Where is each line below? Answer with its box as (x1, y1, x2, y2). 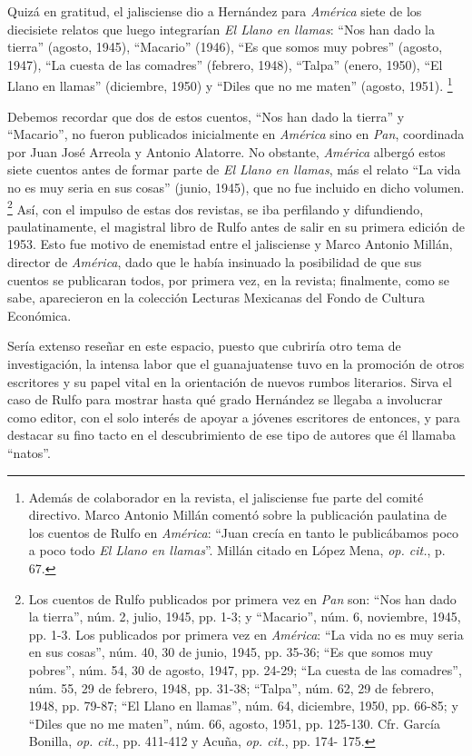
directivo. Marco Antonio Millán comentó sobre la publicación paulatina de (28, 505, 447, 524)
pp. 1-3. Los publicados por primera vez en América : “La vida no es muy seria (28, 624, 464, 643)
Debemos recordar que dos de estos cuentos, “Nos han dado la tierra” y (7, 106, 405, 125)
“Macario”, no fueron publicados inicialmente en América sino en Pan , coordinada (7, 124, 465, 144)
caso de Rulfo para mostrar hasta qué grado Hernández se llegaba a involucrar (7, 390, 443, 409)
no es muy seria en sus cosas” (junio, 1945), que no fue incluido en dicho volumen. (7, 178, 465, 196)
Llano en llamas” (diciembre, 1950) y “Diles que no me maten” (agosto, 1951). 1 (7, 74, 453, 95)
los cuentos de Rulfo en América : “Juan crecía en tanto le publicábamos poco (28, 522, 459, 542)
